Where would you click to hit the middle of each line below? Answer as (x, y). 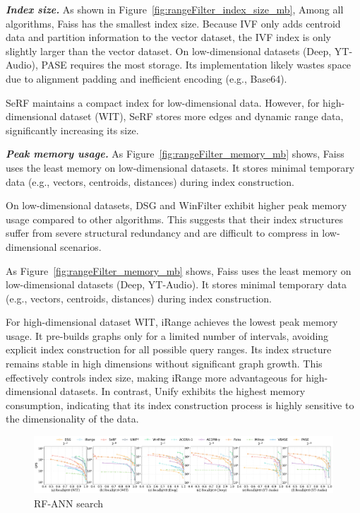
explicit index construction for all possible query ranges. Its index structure (169, 349)
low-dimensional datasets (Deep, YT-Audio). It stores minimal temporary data (176, 284)
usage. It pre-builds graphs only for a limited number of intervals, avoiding (167, 335)
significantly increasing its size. (72, 130)
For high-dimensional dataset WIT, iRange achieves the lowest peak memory (172, 322)
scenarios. (81, 246)
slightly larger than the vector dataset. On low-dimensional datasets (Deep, (169, 51)
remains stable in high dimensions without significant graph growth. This (164, 364)
